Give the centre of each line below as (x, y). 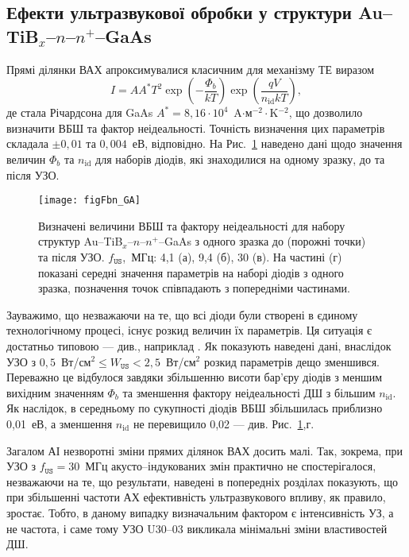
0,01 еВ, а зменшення (60, 423)
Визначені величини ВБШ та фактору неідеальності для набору (192, 225)
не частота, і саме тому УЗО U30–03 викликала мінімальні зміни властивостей (197, 528)
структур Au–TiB (81, 241)
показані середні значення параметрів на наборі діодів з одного (191, 272)
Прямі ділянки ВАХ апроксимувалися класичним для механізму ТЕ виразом (191, 69)
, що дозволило (326, 112)
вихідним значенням (55, 392)
